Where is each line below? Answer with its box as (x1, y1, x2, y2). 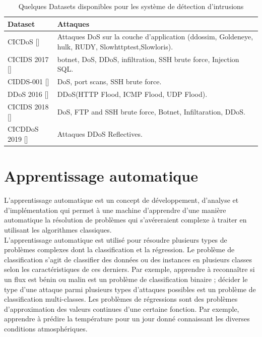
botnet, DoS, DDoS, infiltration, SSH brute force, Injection (57, 53, 239, 64)
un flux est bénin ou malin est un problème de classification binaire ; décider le (4, 274, 248, 284)
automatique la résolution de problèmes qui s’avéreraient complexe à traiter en (4, 214, 247, 225)
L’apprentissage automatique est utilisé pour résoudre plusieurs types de (4, 234, 227, 245)
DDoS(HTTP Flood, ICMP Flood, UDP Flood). (57, 89, 208, 99)
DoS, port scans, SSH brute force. (57, 76, 162, 87)
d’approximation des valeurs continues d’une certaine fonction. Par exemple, (4, 303, 239, 314)
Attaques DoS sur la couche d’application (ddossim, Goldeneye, (57, 31, 253, 42)
